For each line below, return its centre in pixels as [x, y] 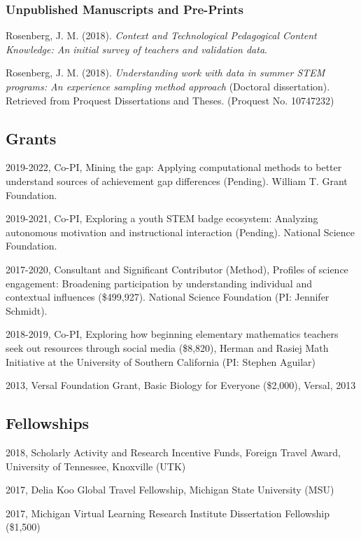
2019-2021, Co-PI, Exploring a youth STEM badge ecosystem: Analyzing [162, 218]
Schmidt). [27, 310]
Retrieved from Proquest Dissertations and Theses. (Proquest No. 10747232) [170, 100]
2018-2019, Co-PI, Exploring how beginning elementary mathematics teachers [172, 334]
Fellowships [48, 423]
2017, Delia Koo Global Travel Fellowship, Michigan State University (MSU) [170, 490]
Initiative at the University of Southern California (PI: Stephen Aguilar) [161, 361]
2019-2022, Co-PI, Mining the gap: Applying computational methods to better [174, 167]
